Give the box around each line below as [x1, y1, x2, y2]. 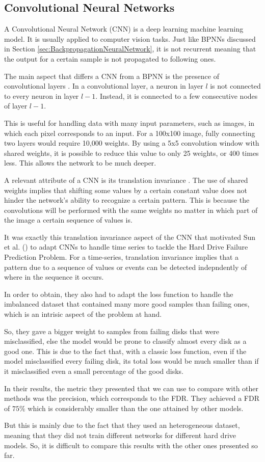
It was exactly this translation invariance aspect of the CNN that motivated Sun [4, 231, 256, 242]
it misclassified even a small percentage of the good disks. [4, 366, 184, 376]
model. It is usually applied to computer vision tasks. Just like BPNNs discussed [4, 33, 256, 44]
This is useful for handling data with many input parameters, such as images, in [4, 117, 255, 128]
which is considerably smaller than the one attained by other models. [28, 402, 244, 413]
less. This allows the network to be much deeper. [4, 157, 156, 168]
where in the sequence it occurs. [4, 271, 104, 282]
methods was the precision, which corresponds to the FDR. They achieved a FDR [4, 393, 259, 403]
